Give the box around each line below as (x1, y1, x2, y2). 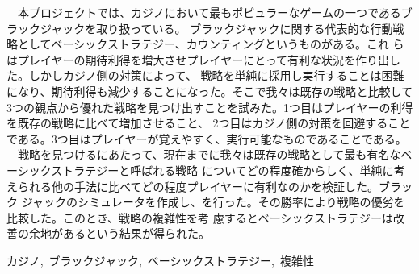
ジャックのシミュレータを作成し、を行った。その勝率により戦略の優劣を (21, 193, 405, 210)
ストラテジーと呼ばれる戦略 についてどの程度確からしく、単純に (51, 161, 394, 178)
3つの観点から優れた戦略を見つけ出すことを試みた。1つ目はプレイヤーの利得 (6, 98, 413, 115)
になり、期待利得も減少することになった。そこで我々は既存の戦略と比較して (6, 82, 413, 99)
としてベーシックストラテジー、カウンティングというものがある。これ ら (17, 35, 404, 52)
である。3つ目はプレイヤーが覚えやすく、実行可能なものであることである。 (6, 130, 407, 147)
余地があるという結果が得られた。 (28, 225, 210, 242)
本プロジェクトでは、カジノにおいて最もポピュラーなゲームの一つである (17, 4, 401, 20)
